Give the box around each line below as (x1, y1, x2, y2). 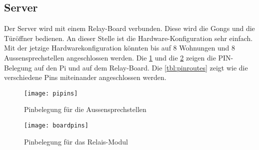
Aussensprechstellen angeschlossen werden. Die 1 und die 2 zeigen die (4, 52, 216, 62)
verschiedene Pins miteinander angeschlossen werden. (4, 72, 166, 82)
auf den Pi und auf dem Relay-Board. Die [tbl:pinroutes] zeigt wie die (34, 62, 248, 72)
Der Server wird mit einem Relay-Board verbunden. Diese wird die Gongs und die (4, 23, 255, 33)
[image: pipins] (24, 89, 78, 97)
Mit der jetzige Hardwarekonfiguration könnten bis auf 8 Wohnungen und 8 (4, 42, 235, 53)
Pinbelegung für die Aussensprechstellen (24, 104, 146, 114)
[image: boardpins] (24, 122, 88, 129)
